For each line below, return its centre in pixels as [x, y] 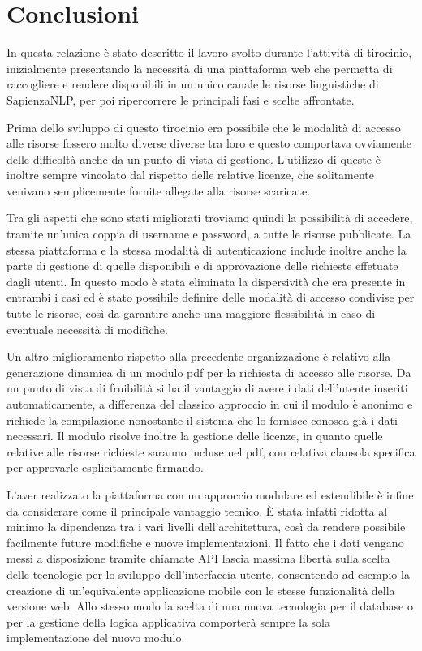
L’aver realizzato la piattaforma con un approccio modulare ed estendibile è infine [210, 494]
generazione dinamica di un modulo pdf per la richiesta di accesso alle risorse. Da [209, 372]
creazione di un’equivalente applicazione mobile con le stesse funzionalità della [201, 590]
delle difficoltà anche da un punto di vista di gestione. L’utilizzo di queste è [194, 158]
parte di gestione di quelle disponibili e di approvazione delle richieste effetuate [202, 266]
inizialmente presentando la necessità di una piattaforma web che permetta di [200, 68]
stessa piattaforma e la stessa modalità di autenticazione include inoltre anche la [207, 249]
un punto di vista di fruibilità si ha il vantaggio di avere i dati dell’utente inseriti [207, 388]
